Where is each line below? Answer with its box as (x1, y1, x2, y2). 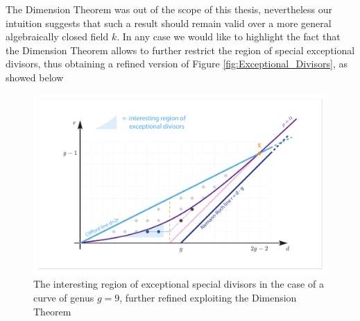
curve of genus (33, 290, 94, 304)
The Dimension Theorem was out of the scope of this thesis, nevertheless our (6, 2, 333, 16)
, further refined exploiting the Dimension (119, 290, 297, 304)
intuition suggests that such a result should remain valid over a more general (6, 15, 332, 30)
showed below (6, 69, 64, 84)
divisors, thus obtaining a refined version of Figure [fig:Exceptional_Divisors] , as (6, 56, 348, 71)
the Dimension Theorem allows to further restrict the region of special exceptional (6, 42, 355, 57)
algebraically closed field (6, 29, 109, 44)
